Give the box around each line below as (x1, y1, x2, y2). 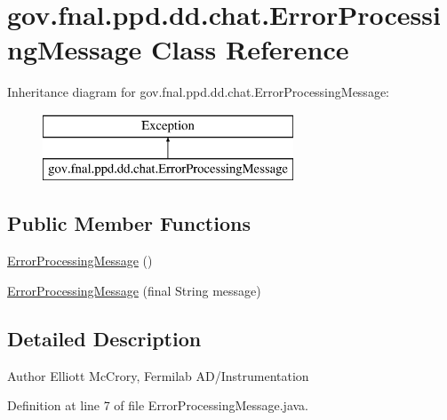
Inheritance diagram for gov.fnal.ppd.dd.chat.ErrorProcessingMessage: (7, 83, 389, 101)
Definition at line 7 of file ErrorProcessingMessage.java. (7, 396, 309, 415)
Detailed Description (7, 324, 202, 352)
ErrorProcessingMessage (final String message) (7, 281, 261, 299)
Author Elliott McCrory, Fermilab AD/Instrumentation (7, 366, 309, 384)
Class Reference (150, 31, 349, 67)
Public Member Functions (7, 210, 251, 237)
